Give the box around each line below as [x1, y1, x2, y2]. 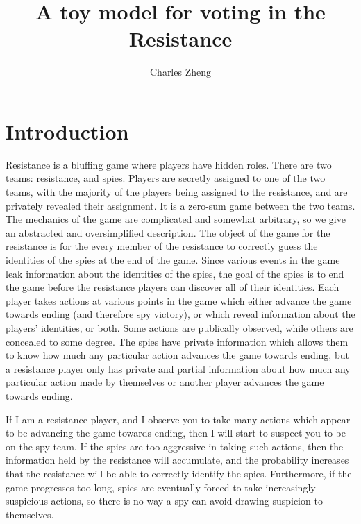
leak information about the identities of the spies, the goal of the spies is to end [6, 266, 344, 280]
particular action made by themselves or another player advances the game [6, 375, 324, 389]
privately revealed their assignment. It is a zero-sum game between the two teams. [6, 198, 355, 212]
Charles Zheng [149, 65, 211, 79]
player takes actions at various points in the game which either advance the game [6, 293, 352, 307]
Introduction [6, 117, 129, 145]
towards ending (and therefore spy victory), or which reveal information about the [6, 307, 355, 321]
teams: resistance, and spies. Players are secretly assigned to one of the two [6, 171, 326, 185]
